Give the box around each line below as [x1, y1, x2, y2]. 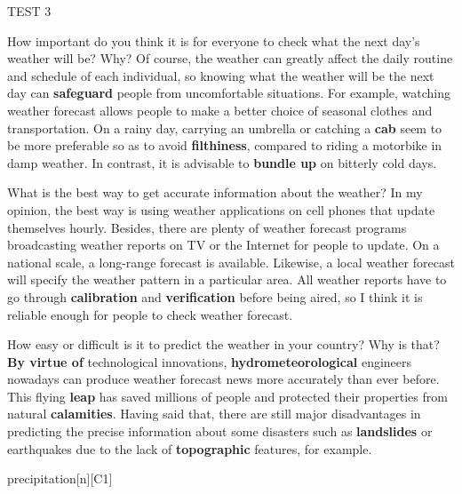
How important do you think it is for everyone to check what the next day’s [7, 31, 420, 50]
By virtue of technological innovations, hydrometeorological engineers [7, 352, 412, 370]
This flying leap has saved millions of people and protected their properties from [7, 386, 448, 405]
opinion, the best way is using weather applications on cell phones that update [7, 200, 435, 219]
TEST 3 [7, 2, 52, 20]
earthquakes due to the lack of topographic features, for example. [7, 439, 372, 458]
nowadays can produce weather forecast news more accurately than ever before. [7, 370, 440, 388]
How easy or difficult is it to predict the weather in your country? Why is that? [7, 335, 440, 354]
